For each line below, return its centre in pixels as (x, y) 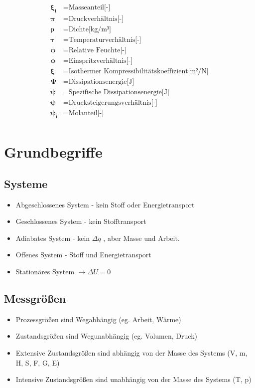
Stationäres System (45, 271)
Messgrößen (35, 298)
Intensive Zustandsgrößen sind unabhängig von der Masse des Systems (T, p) (133, 379)
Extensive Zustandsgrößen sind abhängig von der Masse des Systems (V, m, (131, 352)
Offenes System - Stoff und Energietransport (83, 255)
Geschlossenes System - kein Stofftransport (81, 221)
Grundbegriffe (53, 152)
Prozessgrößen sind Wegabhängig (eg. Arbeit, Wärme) (98, 319)
